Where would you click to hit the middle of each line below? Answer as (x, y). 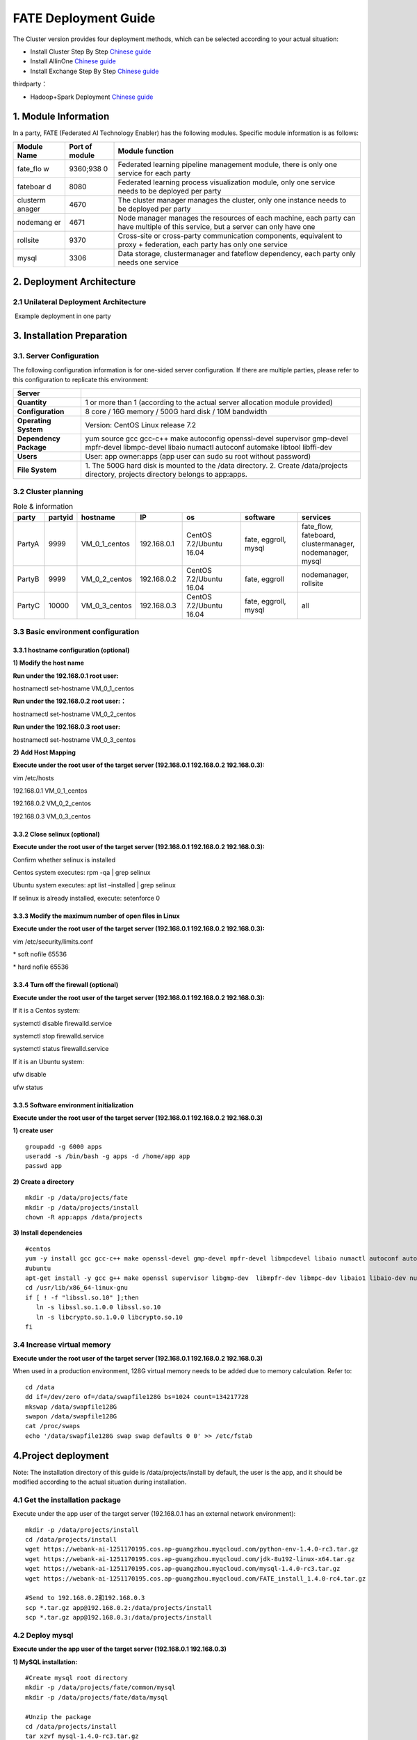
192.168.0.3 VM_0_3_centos (52, 816)
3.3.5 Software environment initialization (73, 1105)
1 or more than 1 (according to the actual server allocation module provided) (209, 402)
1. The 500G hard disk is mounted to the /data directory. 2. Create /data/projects (216, 465)
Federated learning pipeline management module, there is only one (227, 164)
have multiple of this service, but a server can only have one (216, 226)
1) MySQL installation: (45, 1662)
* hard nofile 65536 (41, 967)
